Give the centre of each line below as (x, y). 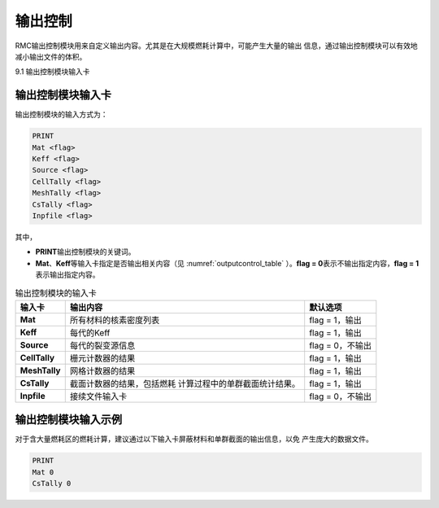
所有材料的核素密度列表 (115, 320)
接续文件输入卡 (98, 396)
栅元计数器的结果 (102, 358)
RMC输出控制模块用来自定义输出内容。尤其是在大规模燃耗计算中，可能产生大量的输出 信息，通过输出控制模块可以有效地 (216, 46)
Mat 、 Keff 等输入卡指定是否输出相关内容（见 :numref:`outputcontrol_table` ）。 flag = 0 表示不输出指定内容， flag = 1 (227, 263)
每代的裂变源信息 (102, 345)
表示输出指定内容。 (67, 275)
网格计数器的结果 (102, 370)
